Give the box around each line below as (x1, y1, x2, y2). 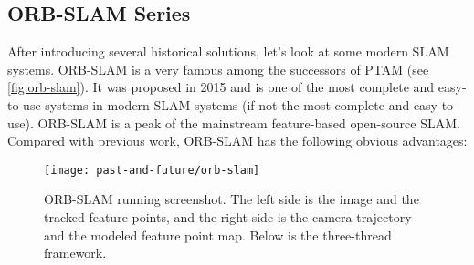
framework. (44, 243, 107, 262)
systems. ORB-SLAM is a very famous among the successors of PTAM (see (7, 59, 429, 78)
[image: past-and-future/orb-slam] (44, 163, 260, 177)
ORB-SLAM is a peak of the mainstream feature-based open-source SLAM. (37, 113, 460, 132)
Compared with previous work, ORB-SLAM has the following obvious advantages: (7, 131, 468, 150)
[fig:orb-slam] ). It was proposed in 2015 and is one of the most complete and (7, 77, 435, 97)
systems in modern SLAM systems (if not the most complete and (45, 95, 410, 114)
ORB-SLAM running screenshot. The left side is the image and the (44, 189, 419, 209)
